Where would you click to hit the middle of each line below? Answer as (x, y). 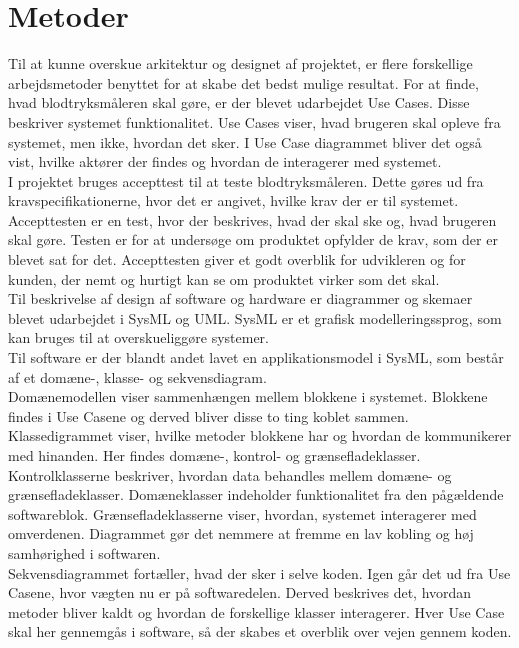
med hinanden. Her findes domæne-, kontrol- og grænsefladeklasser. (214, 455)
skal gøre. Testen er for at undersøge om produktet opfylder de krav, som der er (253, 239)
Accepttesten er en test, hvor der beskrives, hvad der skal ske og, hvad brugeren (252, 219)
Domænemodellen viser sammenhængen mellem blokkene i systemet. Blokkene (248, 396)
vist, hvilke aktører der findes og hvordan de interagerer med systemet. (225, 161)
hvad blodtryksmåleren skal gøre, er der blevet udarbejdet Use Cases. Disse (239, 102)
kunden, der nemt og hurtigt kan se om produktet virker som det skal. (224, 278)
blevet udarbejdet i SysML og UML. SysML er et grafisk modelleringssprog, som (255, 317)
